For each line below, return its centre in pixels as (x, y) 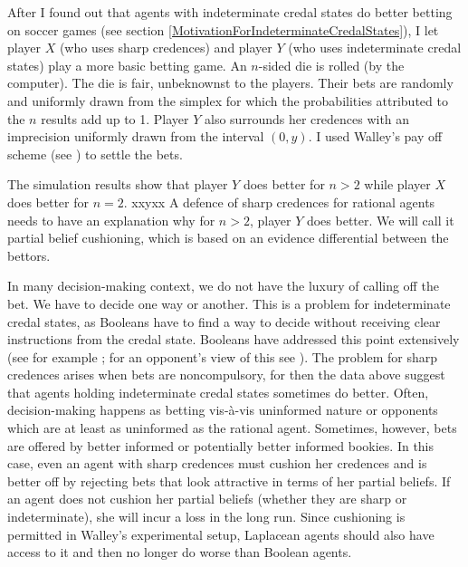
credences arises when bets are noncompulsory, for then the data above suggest (226, 375)
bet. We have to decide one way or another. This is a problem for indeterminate (229, 303)
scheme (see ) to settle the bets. (95, 154)
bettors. (29, 255)
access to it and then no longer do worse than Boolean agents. (180, 552)
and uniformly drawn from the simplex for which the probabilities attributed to (228, 100)
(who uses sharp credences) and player (166, 48)
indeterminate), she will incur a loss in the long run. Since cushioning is (206, 517)
